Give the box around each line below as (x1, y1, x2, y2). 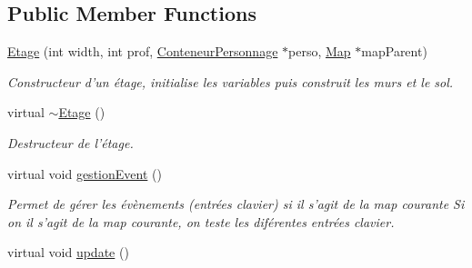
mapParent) (361, 42, 427, 61)
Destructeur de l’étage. (7, 133, 134, 152)
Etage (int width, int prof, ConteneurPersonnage (7, 42, 278, 61)
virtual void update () (7, 243, 129, 262)
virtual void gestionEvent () (7, 164, 162, 183)
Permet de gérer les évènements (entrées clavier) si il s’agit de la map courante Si (7, 194, 465, 213)
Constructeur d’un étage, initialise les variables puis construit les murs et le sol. (7, 72, 454, 91)
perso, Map (288, 42, 351, 61)
